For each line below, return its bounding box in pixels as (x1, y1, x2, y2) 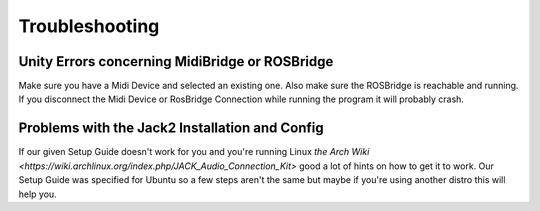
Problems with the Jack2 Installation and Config (18, 120, 324, 137)
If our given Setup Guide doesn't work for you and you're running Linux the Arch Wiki (18, 146, 370, 158)
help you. (18, 188, 57, 200)
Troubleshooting (18, 15, 160, 37)
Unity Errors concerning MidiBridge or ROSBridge (18, 53, 334, 70)
